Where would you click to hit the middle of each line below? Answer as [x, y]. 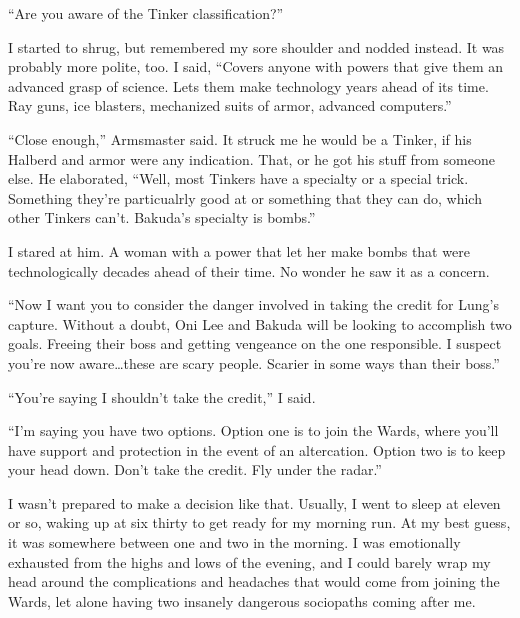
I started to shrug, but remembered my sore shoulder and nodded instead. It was [256, 46]
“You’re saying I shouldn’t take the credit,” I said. [162, 396]
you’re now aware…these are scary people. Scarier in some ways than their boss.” [254, 362]
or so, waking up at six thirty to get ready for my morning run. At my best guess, [259, 522]
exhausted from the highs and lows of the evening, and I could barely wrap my [249, 561]
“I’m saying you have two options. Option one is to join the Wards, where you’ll [253, 430]
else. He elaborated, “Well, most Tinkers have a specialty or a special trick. [238, 178]
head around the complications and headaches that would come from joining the [254, 581]
